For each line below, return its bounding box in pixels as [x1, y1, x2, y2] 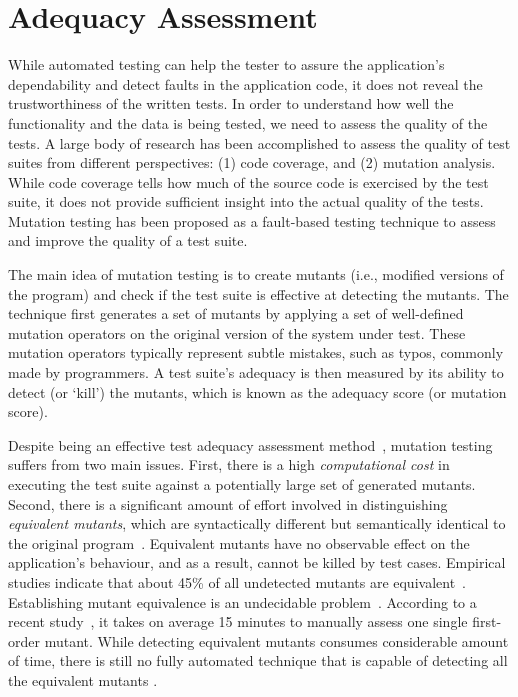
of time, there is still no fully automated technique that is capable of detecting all [8, 650, 508, 671]
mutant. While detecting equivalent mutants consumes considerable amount [44, 630, 509, 651]
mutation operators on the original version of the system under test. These [8, 322, 466, 343]
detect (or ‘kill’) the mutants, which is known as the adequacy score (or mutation [8, 381, 507, 402]
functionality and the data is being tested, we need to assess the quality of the [8, 112, 488, 133]
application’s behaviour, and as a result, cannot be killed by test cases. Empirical [8, 552, 506, 573]
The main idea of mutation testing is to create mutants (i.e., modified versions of [8, 264, 504, 285]
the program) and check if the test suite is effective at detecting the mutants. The [8, 283, 509, 304]
